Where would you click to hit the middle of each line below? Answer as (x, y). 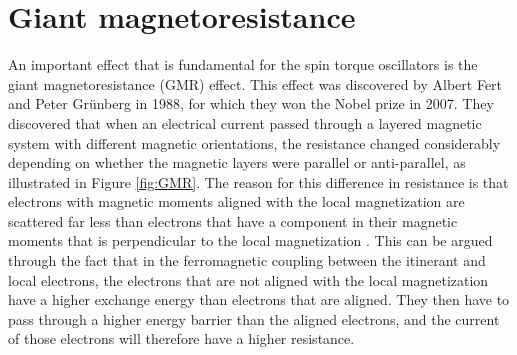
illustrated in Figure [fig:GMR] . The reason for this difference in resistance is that (258, 181)
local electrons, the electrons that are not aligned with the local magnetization (248, 279)
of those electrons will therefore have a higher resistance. (181, 338)
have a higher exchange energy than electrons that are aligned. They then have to (259, 299)
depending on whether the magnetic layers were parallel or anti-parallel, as (237, 162)
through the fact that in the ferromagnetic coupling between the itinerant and (247, 260)
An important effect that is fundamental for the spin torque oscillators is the (243, 64)
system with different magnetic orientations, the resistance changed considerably (254, 142)
